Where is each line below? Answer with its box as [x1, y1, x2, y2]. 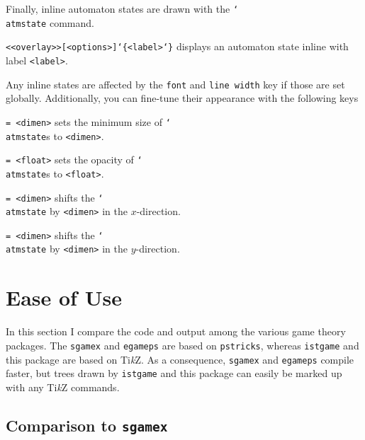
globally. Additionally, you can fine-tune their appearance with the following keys [6, 91, 359, 105]
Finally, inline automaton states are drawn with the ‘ [6, 1, 239, 16]
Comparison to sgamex [6, 414, 168, 436]
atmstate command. [6, 15, 94, 30]
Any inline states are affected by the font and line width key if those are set [6, 76, 345, 91]
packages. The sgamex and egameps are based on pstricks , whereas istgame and [6, 337, 359, 352]
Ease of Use [6, 283, 122, 312]
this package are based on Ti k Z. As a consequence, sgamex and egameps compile [6, 352, 354, 366]
